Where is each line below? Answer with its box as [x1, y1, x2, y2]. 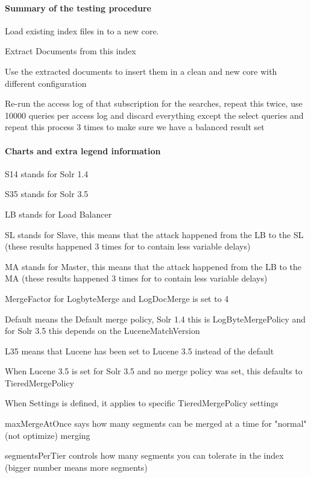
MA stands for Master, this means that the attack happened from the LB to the [5, 260, 302, 272]
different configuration [5, 77, 87, 89]
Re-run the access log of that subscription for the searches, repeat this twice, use [5, 97, 303, 110]
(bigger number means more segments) [5, 461, 148, 473]
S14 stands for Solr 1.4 [5, 167, 89, 180]
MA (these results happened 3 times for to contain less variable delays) [5, 272, 268, 285]
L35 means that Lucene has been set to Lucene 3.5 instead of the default [5, 344, 274, 357]
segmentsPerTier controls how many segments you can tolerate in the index [5, 449, 284, 462]
